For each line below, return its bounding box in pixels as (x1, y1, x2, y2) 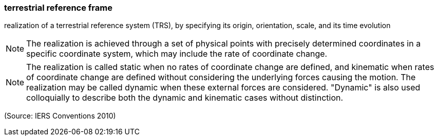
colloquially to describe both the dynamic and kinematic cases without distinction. (26, 92, 344, 103)
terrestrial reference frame (4, 3, 112, 13)
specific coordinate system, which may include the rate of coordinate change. (26, 49, 328, 59)
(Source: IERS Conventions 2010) (4, 111, 116, 121)
